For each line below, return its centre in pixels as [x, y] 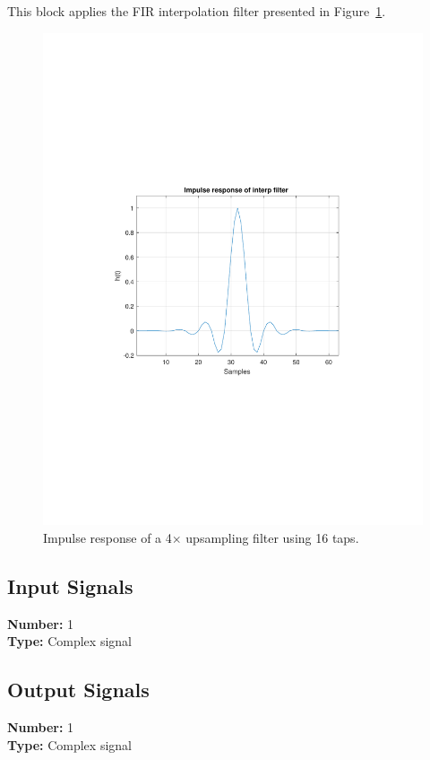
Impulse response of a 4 [107, 538]
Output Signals [78, 690]
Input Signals [70, 586]
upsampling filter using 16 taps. [272, 538]
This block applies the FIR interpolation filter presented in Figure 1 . [197, 11]
